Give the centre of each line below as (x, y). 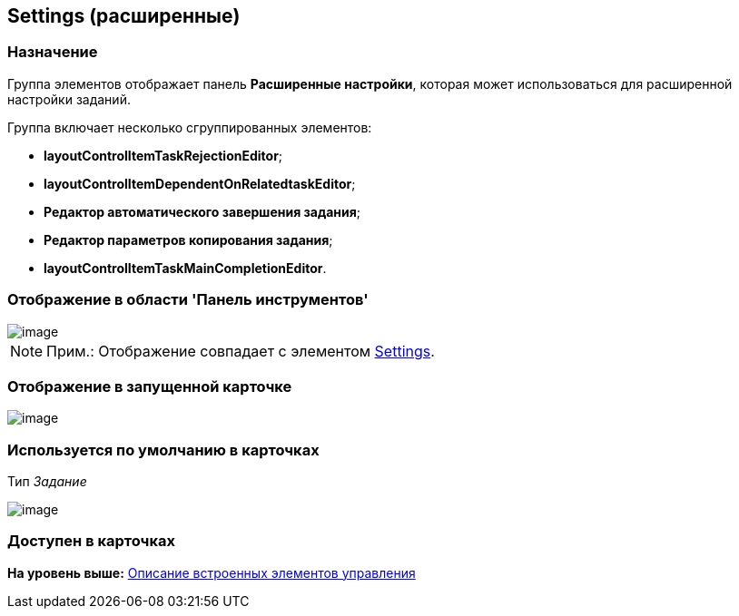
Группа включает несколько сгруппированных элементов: (190, 127)
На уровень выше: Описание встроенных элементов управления (212, 572)
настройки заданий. (69, 99)
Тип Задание (47, 482)
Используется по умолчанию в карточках (163, 450)
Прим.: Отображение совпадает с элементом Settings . (241, 351)
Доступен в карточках (91, 541)
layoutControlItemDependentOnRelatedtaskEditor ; (200, 183)
